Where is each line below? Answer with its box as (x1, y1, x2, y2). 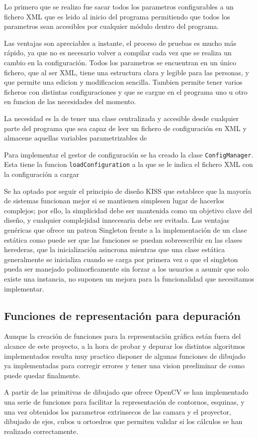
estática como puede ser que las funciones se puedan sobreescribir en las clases (4, 234, 243, 245)
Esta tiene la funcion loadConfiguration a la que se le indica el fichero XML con (4, 159, 253, 169)
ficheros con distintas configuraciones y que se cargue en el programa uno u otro (4, 86, 248, 97)
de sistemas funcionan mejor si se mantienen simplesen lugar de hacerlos (4, 195, 224, 206)
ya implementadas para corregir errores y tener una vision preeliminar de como (4, 360, 245, 371)
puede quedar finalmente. (4, 370, 81, 380)
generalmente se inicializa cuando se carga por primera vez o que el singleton (4, 254, 238, 264)
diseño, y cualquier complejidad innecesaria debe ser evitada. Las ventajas (4, 215, 230, 225)
